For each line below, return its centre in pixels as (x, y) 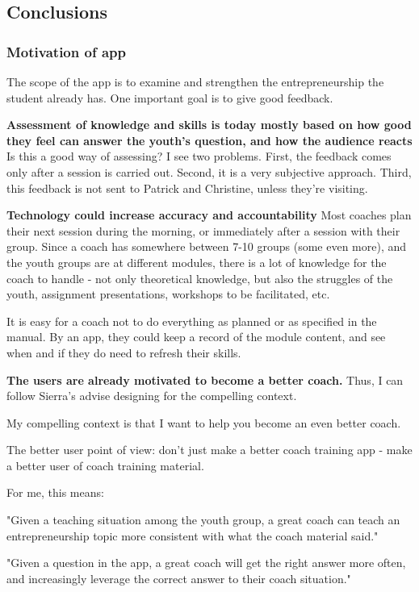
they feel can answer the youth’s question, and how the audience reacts (209, 140)
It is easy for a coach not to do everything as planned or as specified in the (192, 321)
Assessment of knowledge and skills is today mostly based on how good (209, 125)
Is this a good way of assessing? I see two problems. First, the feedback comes (199, 156)
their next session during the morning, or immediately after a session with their (203, 230)
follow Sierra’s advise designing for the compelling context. (152, 396)
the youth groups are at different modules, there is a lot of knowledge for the (197, 262)
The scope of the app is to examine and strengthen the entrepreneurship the (195, 81)
